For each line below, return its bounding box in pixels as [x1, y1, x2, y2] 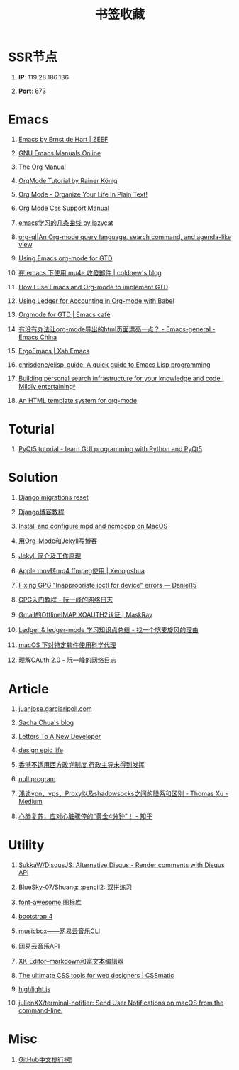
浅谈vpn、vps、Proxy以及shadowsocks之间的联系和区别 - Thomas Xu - [18, 789, 229, 798]
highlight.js [18, 984, 51, 993]
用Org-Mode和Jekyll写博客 [18, 536, 98, 545]
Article [8, 680, 49, 697]
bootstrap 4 [18, 912, 53, 920]
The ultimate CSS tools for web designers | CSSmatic [18, 971, 174, 979]
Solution [8, 470, 59, 485]
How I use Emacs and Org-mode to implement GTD [18, 282, 169, 291]
